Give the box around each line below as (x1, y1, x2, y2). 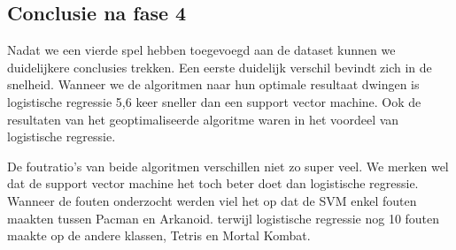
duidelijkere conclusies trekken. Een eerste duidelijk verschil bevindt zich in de (7, 57, 432, 76)
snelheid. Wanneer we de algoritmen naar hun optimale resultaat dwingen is (7, 75, 420, 94)
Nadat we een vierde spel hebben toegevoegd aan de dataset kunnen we (7, 41, 396, 59)
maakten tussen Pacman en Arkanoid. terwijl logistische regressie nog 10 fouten (7, 208, 440, 227)
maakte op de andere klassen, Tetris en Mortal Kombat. (7, 226, 311, 245)
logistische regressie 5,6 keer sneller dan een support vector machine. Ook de (7, 92, 421, 110)
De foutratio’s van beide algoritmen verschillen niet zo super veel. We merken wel (7, 156, 449, 175)
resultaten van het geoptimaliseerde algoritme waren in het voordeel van (7, 110, 399, 128)
